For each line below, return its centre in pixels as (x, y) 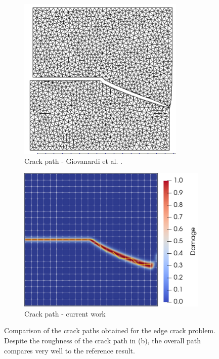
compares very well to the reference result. (70, 350)
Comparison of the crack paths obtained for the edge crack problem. (110, 330)
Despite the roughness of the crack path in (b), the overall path (103, 341)
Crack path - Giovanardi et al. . (73, 161)
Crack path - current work (65, 313)
